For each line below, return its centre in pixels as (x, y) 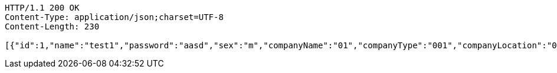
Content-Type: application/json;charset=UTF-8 (114, 17)
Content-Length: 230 (52, 26)
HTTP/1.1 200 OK (42, 8)
